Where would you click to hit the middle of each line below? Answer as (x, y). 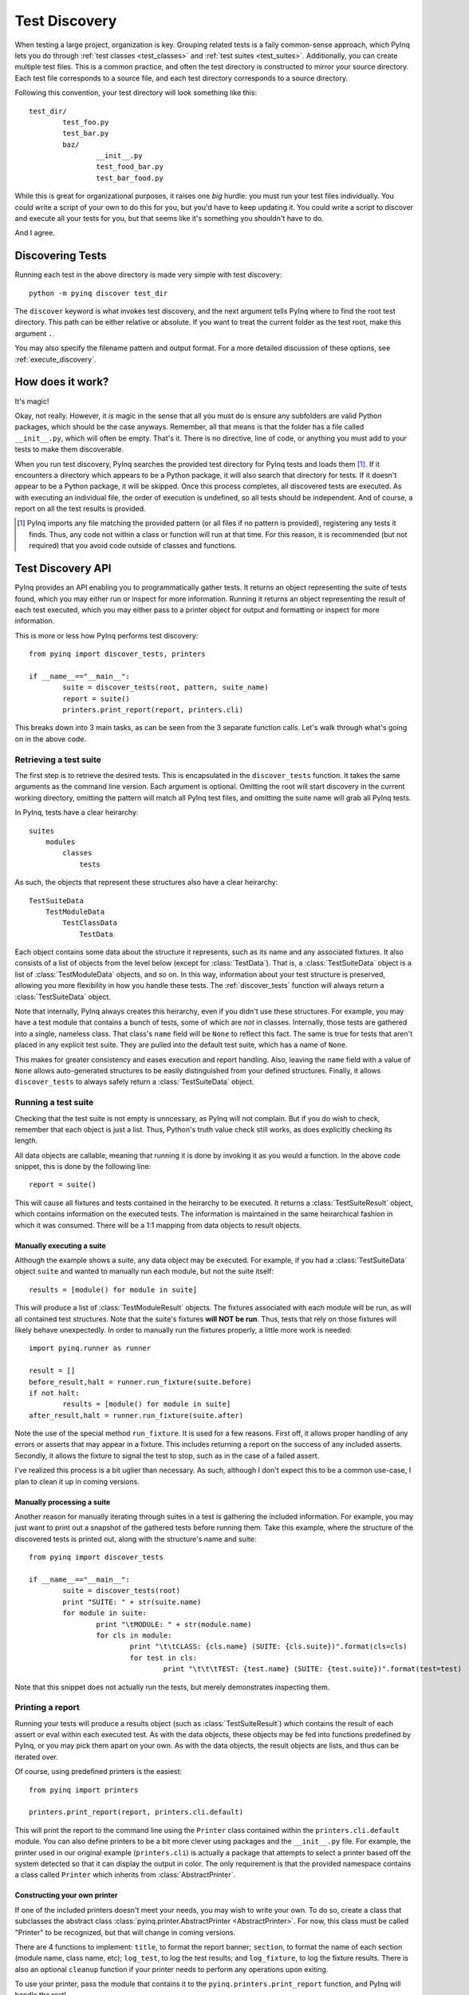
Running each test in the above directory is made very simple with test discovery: (148, 275)
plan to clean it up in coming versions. (77, 1481)
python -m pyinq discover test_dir (99, 293)
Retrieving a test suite (58, 760)
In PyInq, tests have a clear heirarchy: (77, 812)
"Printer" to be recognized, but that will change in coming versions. (125, 1932)
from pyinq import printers (84, 1790)
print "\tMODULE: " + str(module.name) (174, 1624)
